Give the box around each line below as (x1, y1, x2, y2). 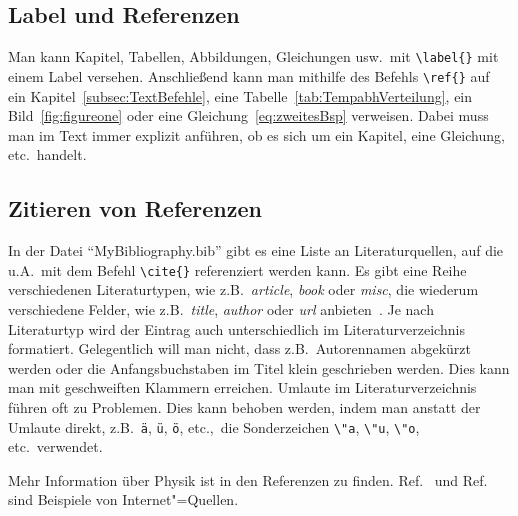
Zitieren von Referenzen (8, 193, 262, 224)
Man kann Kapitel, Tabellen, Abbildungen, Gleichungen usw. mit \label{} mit (8, 46, 499, 67)
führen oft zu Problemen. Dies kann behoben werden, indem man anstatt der (8, 396, 481, 417)
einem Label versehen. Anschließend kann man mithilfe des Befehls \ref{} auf (8, 65, 490, 86)
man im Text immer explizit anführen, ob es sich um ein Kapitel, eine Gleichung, (8, 124, 505, 145)
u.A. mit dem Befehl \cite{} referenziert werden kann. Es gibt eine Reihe (8, 259, 467, 280)
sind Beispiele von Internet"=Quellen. (8, 489, 239, 510)
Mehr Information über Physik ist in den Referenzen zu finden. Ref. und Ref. (8, 469, 488, 490)
